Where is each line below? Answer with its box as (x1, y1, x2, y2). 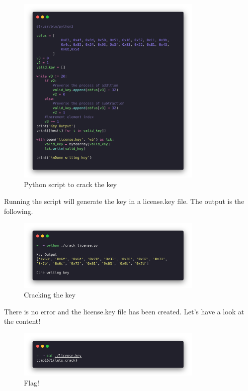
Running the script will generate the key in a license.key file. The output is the (4, 195, 245, 206)
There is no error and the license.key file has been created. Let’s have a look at (4, 306, 245, 316)
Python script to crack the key (24, 179, 117, 190)
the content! (4, 316, 41, 326)
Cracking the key (24, 290, 76, 300)
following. (4, 205, 33, 216)
